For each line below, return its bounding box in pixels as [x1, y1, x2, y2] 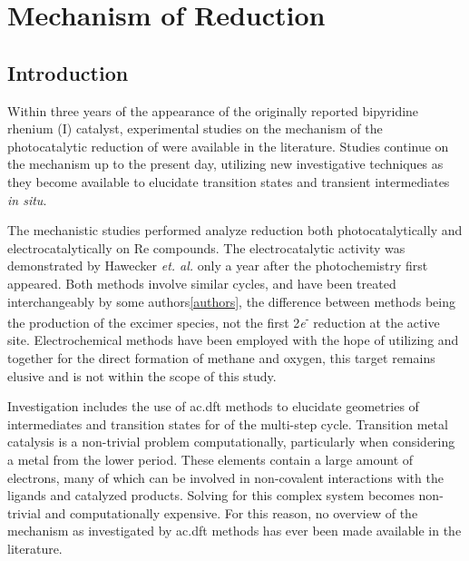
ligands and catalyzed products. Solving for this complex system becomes [7, 486, 415, 505]
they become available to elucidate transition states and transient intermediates [7, 172, 450, 191]
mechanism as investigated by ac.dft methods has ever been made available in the [7, 521, 462, 540]
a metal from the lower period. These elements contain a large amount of [7, 449, 414, 468]
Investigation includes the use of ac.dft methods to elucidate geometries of [7, 397, 419, 416]
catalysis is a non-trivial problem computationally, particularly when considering [7, 432, 455, 451]
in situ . [7, 190, 47, 209]
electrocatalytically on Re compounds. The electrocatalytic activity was [7, 238, 405, 257]
